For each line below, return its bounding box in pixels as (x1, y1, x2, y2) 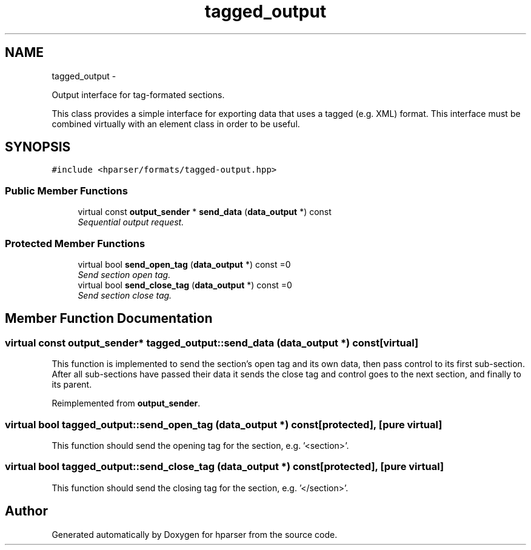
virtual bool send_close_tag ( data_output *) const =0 (78, 279, 292, 290)
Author (5, 503, 48, 519)
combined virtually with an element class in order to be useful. (52, 118, 300, 129)
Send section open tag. (78, 269, 171, 280)
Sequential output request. (78, 217, 184, 228)
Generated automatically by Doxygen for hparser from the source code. (52, 529, 338, 540)
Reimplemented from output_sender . (52, 398, 201, 409)
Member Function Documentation (5, 311, 213, 326)
